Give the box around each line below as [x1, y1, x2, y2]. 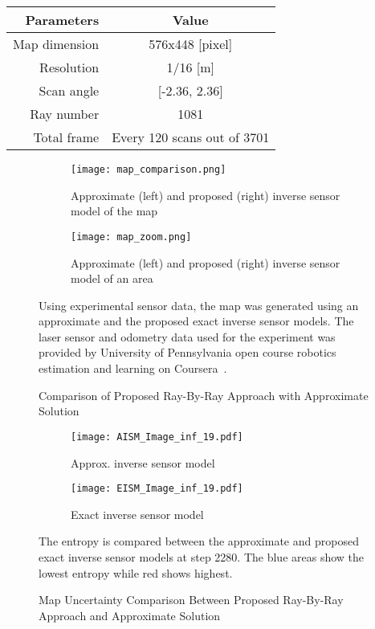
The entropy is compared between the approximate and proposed [39, 533, 359, 549]
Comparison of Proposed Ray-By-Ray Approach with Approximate [39, 386, 369, 403]
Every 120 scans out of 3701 [112, 128, 270, 146]
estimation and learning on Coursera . [39, 360, 227, 377]
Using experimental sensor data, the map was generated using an [39, 296, 359, 313]
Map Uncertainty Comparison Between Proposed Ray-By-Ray [39, 591, 344, 608]
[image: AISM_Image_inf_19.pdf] [71, 431, 243, 443]
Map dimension [13, 35, 100, 53]
